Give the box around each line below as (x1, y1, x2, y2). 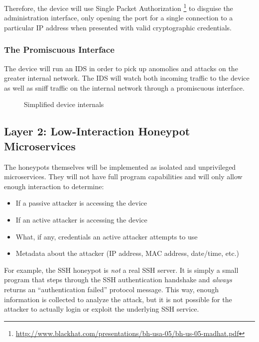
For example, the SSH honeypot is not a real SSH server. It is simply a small (4, 264, 239, 275)
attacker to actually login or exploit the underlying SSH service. (4, 304, 199, 314)
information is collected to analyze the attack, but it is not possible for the (4, 294, 232, 304)
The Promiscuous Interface (4, 43, 115, 56)
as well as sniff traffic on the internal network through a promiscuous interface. (4, 82, 245, 93)
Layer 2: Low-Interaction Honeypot (4, 123, 190, 139)
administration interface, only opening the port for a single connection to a (4, 12, 233, 23)
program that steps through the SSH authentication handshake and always (4, 274, 232, 285)
